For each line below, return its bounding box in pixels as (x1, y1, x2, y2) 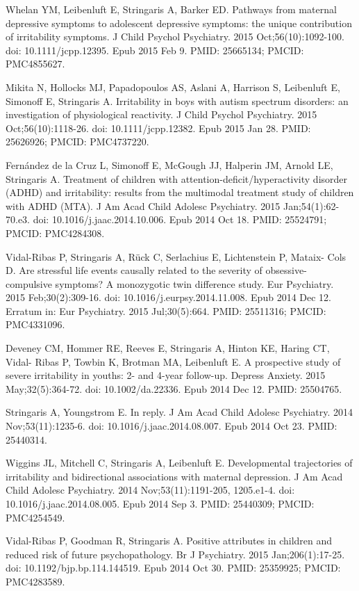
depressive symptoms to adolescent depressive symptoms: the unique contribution (6, 15, 352, 30)
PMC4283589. (6, 574, 65, 588)
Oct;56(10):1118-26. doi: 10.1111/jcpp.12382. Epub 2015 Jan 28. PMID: (6, 120, 311, 135)
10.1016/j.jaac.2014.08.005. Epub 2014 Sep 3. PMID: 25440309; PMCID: (6, 496, 315, 510)
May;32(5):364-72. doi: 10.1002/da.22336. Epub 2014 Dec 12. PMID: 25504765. (6, 381, 342, 396)
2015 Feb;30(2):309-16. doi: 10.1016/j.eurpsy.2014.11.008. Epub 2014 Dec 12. (6, 290, 331, 305)
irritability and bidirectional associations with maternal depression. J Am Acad (6, 469, 343, 483)
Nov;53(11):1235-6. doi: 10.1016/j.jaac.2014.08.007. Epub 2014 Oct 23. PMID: (6, 419, 337, 433)
